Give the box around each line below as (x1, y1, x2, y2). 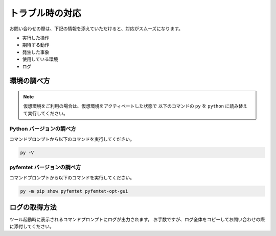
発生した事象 (22, 49, 50, 55)
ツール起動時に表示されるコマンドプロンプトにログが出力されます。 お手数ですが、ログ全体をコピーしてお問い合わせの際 (9, 217, 265, 223)
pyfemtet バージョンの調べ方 (9, 164, 81, 171)
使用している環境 (22, 56, 58, 62)
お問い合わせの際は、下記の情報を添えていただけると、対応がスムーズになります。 (9, 25, 183, 32)
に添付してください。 (9, 223, 55, 229)
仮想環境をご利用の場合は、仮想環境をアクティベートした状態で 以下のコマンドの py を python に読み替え (23, 103, 248, 109)
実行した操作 (22, 35, 50, 41)
